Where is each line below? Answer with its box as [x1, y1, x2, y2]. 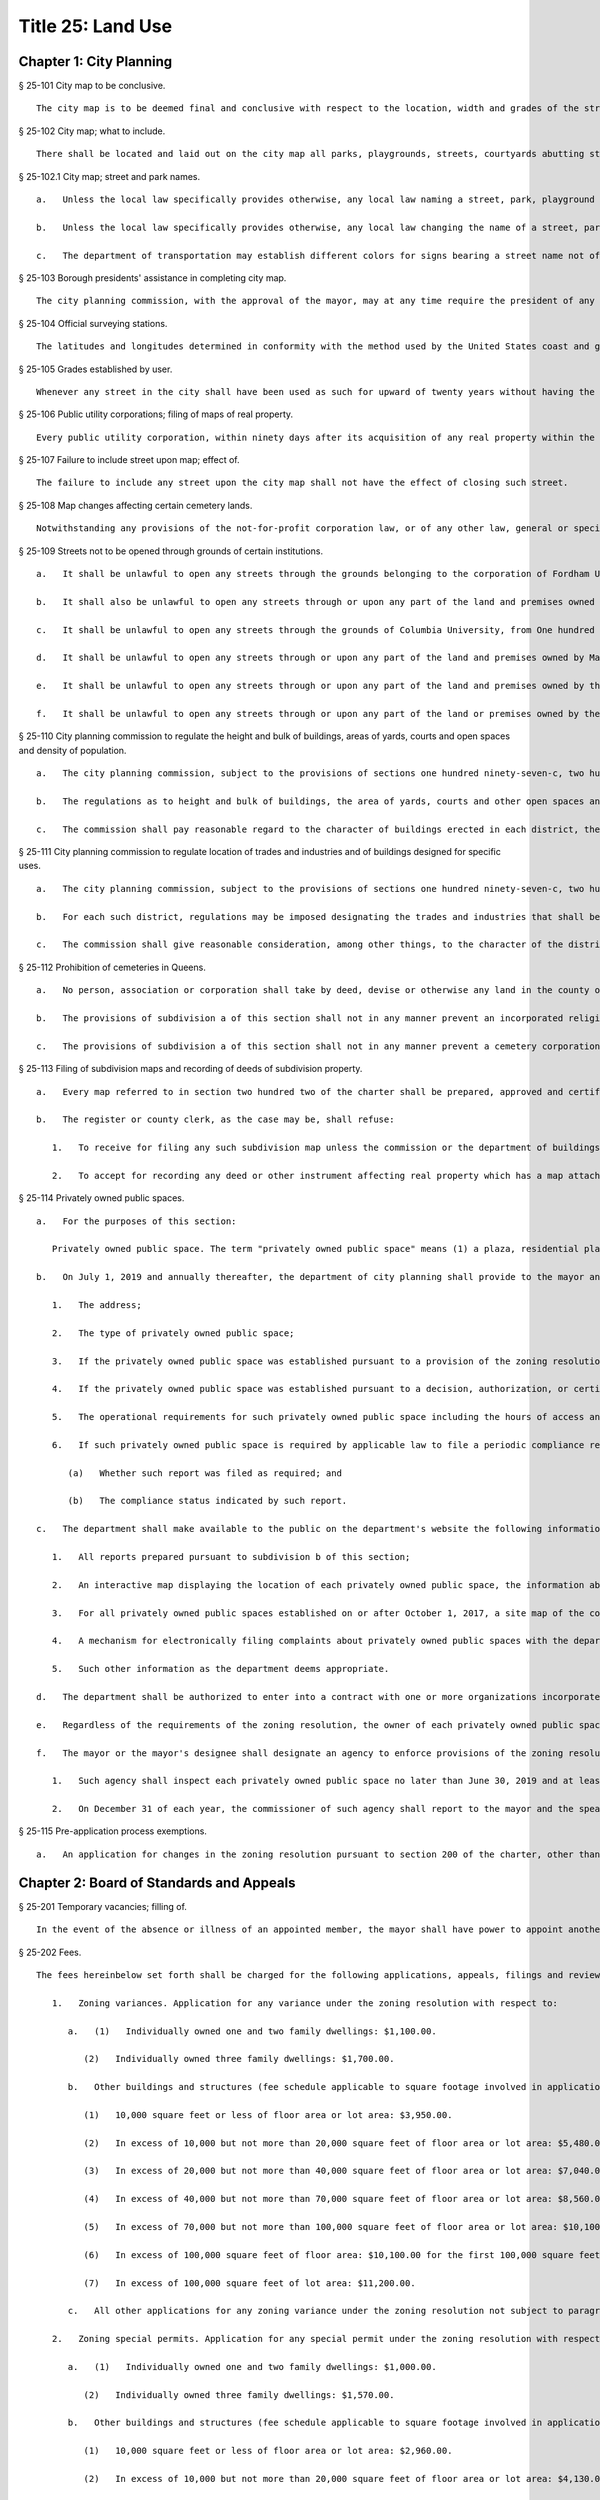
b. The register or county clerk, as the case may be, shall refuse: [36, 1114, 395, 1125]
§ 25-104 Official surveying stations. [18, 317, 168, 329]
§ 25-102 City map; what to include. [18, 125, 166, 137]
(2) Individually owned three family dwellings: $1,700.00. [83, 2053, 395, 2065]
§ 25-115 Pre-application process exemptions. [18, 1825, 207, 1837]
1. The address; [51, 1300, 142, 1311]
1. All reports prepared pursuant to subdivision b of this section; [51, 1551, 411, 1563]
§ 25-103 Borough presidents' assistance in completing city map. [18, 271, 287, 284]
